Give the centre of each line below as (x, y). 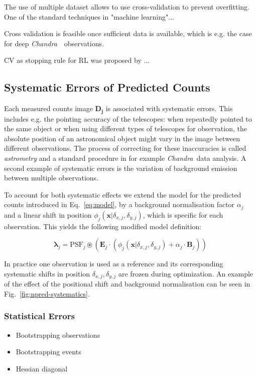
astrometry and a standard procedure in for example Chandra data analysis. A (125, 158)
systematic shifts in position (47, 273)
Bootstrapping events (48, 352)
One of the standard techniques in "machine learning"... (89, 16)
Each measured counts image (48, 108)
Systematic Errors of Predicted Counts (107, 87)
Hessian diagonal (42, 368)
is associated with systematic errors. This (169, 108)
